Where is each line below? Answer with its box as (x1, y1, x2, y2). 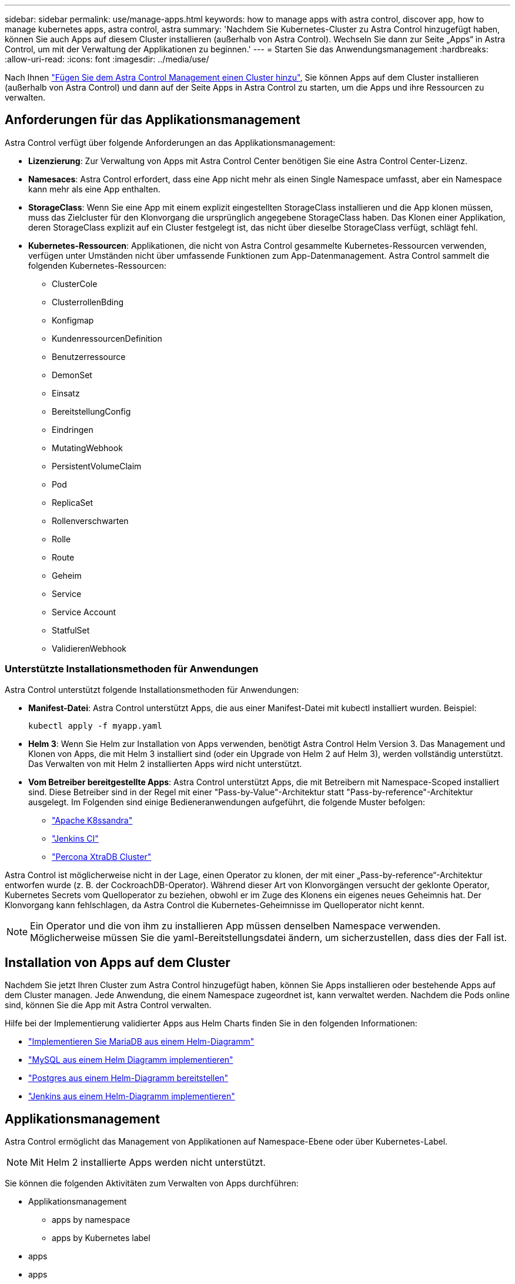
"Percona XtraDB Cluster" (52, 851, 152, 862)
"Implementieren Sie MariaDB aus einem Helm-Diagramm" (28, 1036, 255, 1047)
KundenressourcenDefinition (52, 333, 162, 343)
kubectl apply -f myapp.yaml (28, 721, 162, 731)
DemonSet (52, 369, 92, 380)
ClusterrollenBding (52, 296, 124, 307)
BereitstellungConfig (52, 406, 131, 416)
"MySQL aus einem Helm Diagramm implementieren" (28, 1055, 233, 1065)
